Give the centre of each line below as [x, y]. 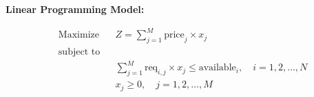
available [217, 68]
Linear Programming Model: [75, 9]
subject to [79, 52]
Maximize [78, 35]
